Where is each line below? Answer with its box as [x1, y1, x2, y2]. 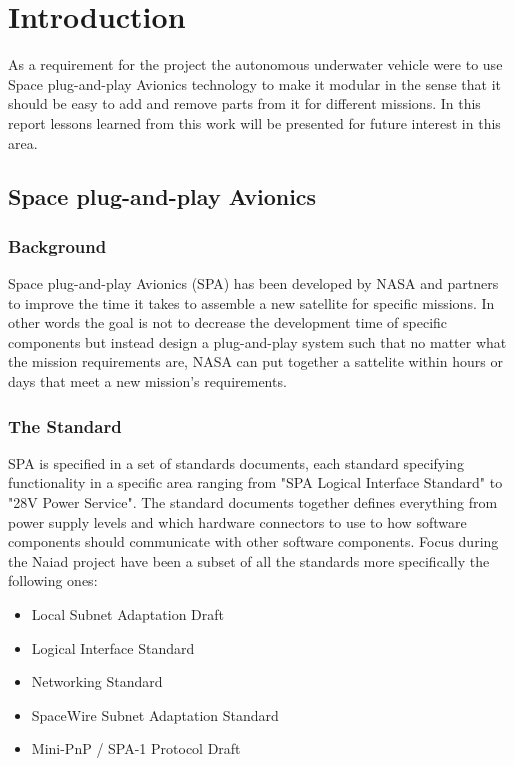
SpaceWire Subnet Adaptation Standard [31, 704, 279, 725]
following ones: [8, 570, 98, 591]
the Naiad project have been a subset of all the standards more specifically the [8, 550, 490, 571]
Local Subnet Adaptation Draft [31, 604, 224, 625]
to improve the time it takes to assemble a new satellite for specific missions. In [8, 292, 495, 313]
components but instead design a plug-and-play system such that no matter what [8, 331, 507, 352]
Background [8, 233, 107, 258]
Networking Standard [31, 671, 163, 692]
